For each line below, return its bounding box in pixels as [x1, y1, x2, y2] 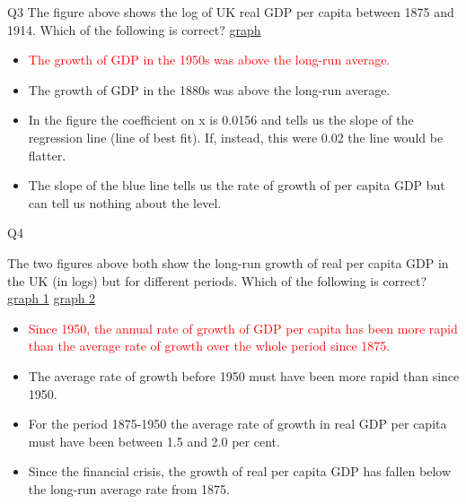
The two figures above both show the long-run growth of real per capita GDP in [7, 253, 449, 272]
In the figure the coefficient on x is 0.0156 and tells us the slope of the [28, 110, 414, 129]
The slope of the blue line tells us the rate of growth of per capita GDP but [28, 176, 445, 195]
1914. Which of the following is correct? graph [7, 20, 261, 39]
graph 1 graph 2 [7, 289, 96, 308]
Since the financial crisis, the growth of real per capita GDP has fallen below [28, 462, 452, 481]
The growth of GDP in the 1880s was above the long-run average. [28, 80, 391, 99]
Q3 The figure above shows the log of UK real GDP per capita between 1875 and [7, 3, 454, 21]
